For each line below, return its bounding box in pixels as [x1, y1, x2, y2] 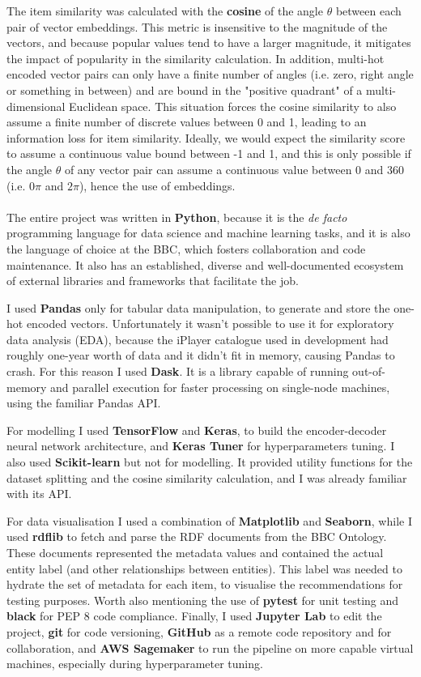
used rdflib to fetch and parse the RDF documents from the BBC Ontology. [6, 528, 387, 545]
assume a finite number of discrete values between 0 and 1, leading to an [6, 113, 367, 130]
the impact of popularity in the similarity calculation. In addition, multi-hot [6, 49, 385, 66]
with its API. [6, 485, 72, 502]
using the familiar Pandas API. [6, 394, 161, 411]
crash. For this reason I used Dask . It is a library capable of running [6, 363, 349, 380]
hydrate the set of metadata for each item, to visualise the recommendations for [6, 576, 403, 593]
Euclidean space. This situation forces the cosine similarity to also [69, 97, 397, 114]
